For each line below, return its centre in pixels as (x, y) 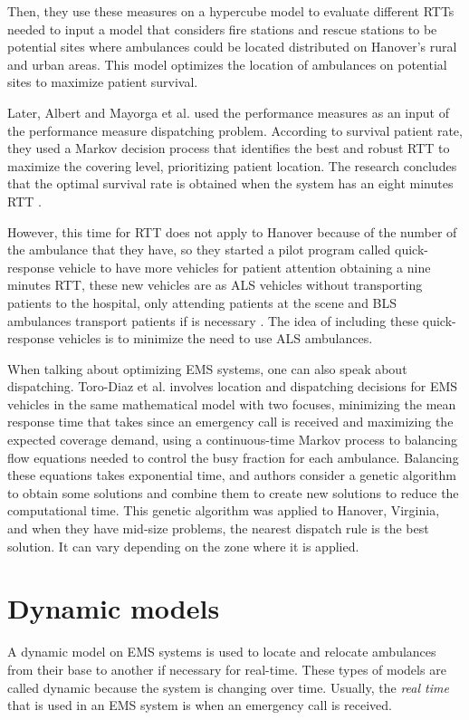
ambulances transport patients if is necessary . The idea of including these (213, 320)
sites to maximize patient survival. (103, 82)
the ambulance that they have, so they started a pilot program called (199, 250)
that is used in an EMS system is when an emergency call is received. (200, 705)
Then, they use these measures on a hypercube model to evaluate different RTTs (231, 11)
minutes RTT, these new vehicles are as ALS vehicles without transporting (215, 285)
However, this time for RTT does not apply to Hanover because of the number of (232, 231)
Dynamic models (114, 608)
